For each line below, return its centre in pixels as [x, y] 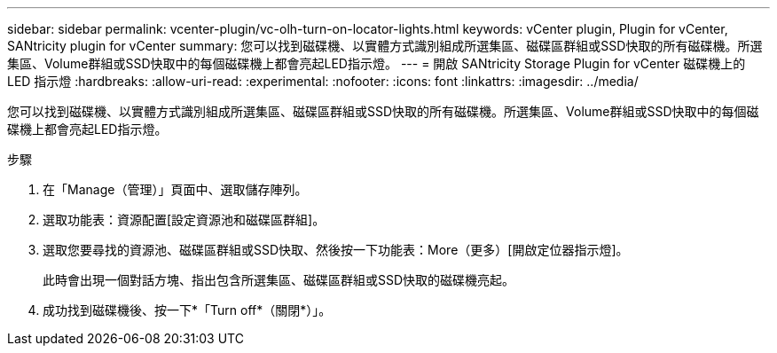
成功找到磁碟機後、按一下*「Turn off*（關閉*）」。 [187, 310]
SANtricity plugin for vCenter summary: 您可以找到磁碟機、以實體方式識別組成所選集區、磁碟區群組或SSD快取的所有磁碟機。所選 [385, 46]
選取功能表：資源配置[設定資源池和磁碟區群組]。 [184, 220]
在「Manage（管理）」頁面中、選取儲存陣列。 [175, 189]
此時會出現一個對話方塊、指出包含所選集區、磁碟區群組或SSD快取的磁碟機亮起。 [279, 280]
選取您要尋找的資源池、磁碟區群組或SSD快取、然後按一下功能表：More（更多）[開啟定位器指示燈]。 [336, 250]
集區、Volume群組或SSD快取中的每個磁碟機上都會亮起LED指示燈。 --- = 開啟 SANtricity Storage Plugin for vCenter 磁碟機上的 [377, 63]
